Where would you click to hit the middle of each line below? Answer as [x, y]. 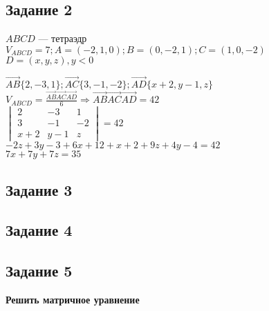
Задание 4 [39, 230]
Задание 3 [39, 189]
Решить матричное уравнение [73, 299]
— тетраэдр [63, 38]
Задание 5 [39, 271]
